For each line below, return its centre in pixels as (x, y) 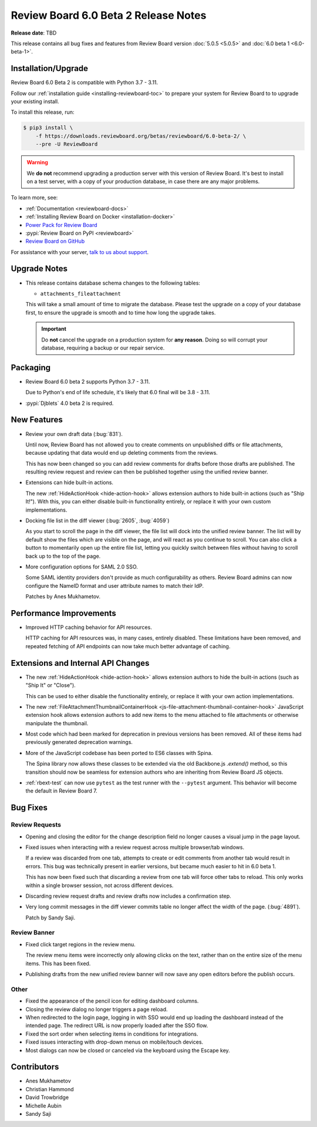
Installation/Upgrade (49, 68)
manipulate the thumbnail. (57, 723)
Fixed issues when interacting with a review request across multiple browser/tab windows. (135, 847)
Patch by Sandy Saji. (50, 918)
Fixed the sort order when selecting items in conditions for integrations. (112, 1034)
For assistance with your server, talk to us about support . (80, 252)
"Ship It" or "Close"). (50, 685)
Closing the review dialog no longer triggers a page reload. (97, 1009)
